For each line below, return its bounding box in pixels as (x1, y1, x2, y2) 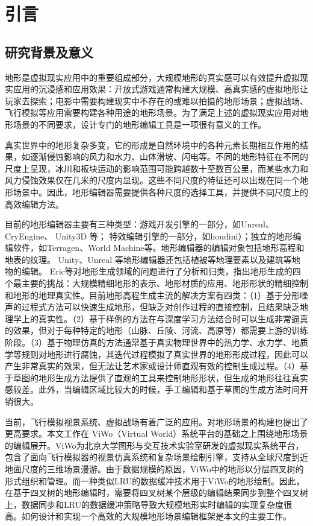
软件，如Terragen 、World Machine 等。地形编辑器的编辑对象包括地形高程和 (13, 241, 305, 254)
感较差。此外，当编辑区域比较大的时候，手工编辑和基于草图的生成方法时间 (5, 383, 300, 396)
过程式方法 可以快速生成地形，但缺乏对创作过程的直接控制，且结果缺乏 (21, 300, 300, 313)
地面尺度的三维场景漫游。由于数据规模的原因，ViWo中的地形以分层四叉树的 (5, 462, 304, 475)
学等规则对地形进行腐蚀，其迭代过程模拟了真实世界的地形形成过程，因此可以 (5, 347, 308, 360)
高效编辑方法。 (5, 197, 64, 210)
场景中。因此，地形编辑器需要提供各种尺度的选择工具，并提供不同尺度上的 (13, 185, 308, 198)
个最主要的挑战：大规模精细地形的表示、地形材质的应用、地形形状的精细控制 (5, 277, 308, 290)
